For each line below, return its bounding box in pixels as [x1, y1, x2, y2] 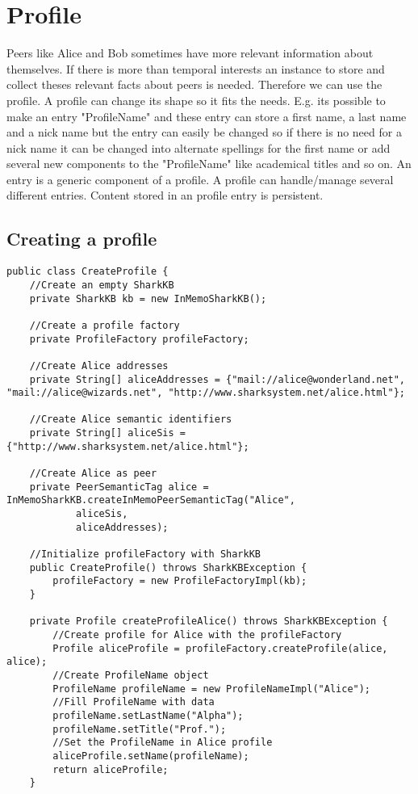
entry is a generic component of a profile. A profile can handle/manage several [6, 170, 394, 187]
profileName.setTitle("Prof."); [52, 723, 227, 735]
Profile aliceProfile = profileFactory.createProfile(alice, [52, 642, 388, 654]
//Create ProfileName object [52, 669, 209, 681]
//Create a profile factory [29, 319, 180, 331]
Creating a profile [6, 226, 157, 251]
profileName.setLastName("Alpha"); [52, 709, 244, 721]
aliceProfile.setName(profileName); [52, 750, 249, 762]
